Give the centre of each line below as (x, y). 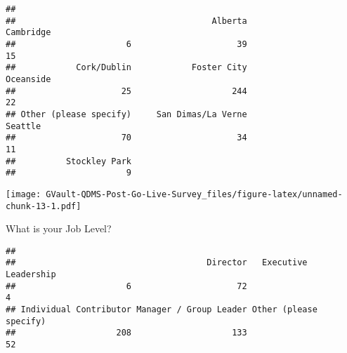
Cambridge (28, 33)
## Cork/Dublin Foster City (126, 68)
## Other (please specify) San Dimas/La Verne (126, 114)
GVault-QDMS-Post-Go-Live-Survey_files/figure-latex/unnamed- (194, 194)
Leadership (31, 275)
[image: (24, 194)
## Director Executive (157, 263)
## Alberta (126, 21)
